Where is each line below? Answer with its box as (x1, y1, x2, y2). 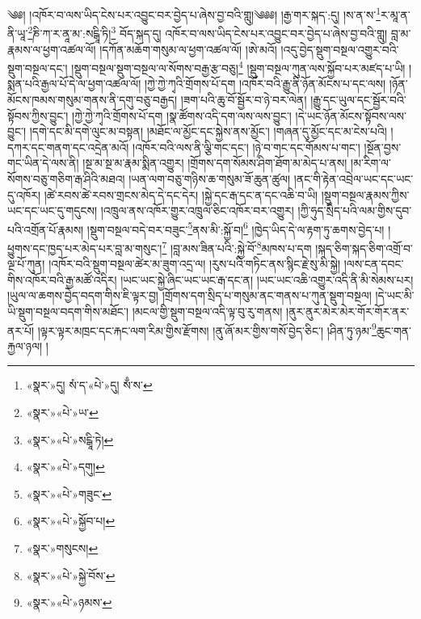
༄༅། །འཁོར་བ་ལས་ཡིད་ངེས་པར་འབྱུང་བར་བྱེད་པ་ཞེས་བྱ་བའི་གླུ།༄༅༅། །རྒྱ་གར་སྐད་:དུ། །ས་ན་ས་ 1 (7, 4, 381, 23)
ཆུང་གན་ (376, 322, 412, 339)
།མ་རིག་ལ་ (351, 154, 391, 171)
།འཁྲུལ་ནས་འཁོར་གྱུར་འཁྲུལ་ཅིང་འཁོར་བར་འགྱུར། (100, 202, 294, 219)
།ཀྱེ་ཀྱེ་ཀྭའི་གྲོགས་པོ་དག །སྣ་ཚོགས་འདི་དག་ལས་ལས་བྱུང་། (72, 107, 292, 124)
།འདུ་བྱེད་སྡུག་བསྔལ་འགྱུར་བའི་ (280, 40, 399, 57)
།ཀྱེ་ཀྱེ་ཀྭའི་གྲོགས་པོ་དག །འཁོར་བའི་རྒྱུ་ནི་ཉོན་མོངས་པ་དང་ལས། (145, 75, 386, 92)
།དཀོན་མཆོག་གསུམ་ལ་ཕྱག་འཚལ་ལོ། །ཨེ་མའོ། (99, 40, 277, 57)
